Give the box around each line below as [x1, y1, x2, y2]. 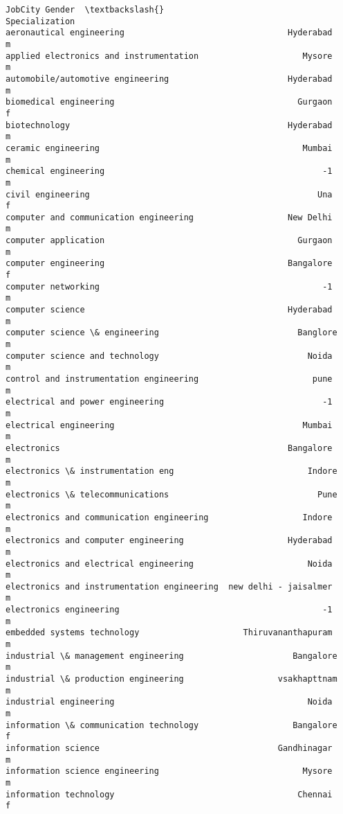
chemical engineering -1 [6, 166, 333, 177]
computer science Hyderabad [6, 305, 333, 315]
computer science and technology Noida [6, 351, 333, 361]
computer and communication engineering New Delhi [6, 212, 333, 222]
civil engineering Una [6, 189, 333, 200]
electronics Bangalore [6, 443, 333, 453]
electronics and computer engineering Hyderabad [6, 536, 333, 546]
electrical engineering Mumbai [6, 420, 333, 430]
